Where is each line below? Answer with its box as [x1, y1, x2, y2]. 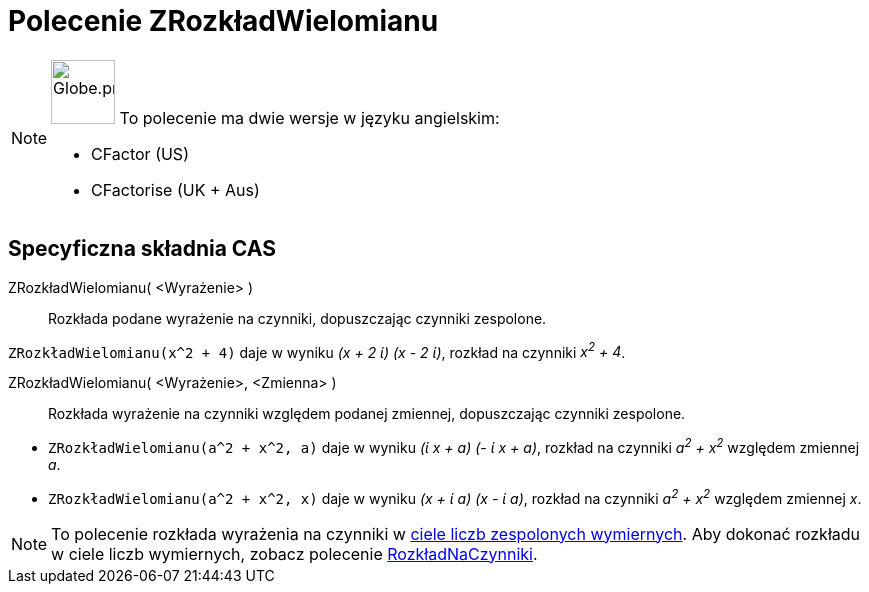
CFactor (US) [91, 143, 189, 164]
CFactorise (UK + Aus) [91, 179, 260, 200]
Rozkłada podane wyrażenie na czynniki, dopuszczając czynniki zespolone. [48, 309, 547, 327]
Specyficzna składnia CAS [8, 236, 276, 262]
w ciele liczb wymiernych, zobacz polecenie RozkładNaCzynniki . [51, 543, 538, 564]
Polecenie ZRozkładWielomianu [8, 4, 439, 38]
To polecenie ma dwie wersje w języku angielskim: [119, 107, 500, 128]
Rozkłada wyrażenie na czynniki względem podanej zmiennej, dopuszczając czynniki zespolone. [48, 405, 686, 423]
